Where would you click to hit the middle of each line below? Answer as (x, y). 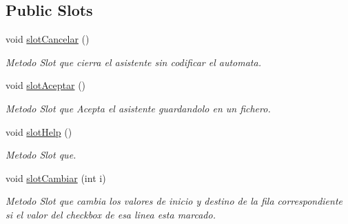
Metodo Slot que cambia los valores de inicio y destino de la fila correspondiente (174, 201)
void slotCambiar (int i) (56, 177)
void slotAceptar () (46, 85)
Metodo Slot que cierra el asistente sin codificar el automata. (133, 62)
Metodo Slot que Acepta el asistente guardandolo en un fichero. (138, 108)
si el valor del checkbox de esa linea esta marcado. (111, 214)
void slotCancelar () (48, 39)
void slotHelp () (39, 131)
